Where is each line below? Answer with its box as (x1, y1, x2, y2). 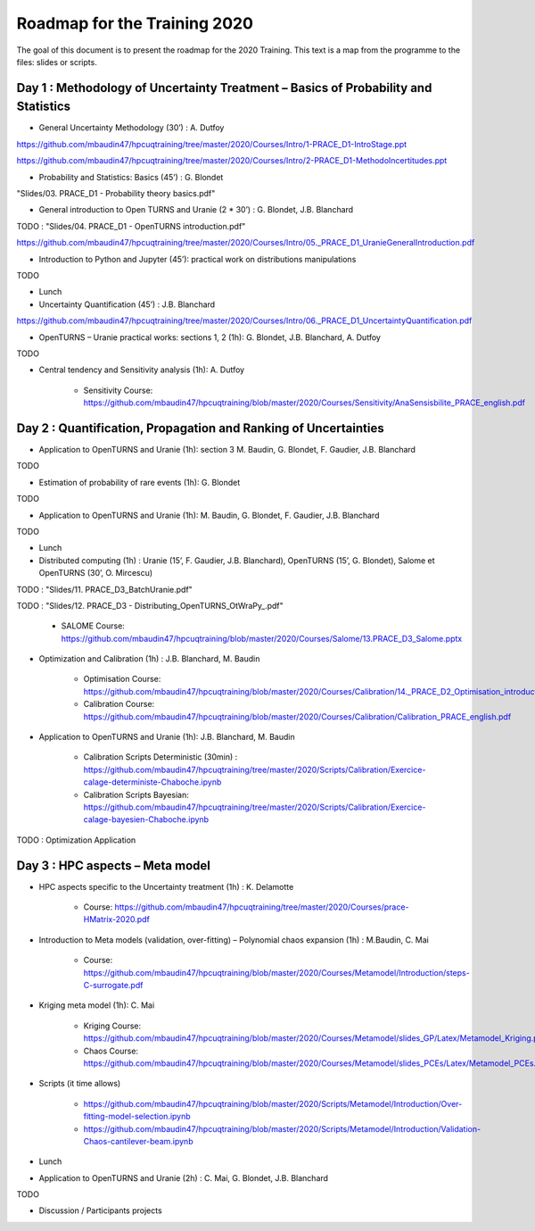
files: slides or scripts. (16, 56, 97, 67)
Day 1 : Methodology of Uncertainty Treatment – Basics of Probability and (16, 80, 432, 96)
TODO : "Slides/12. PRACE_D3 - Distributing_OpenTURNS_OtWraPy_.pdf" (16, 600, 284, 611)
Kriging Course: (83, 1020, 142, 1031)
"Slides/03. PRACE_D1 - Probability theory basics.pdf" (16, 188, 216, 198)
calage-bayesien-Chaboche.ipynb (83, 814, 210, 825)
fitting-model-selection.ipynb (83, 1111, 191, 1122)
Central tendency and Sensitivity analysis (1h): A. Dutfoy (38, 364, 245, 375)
